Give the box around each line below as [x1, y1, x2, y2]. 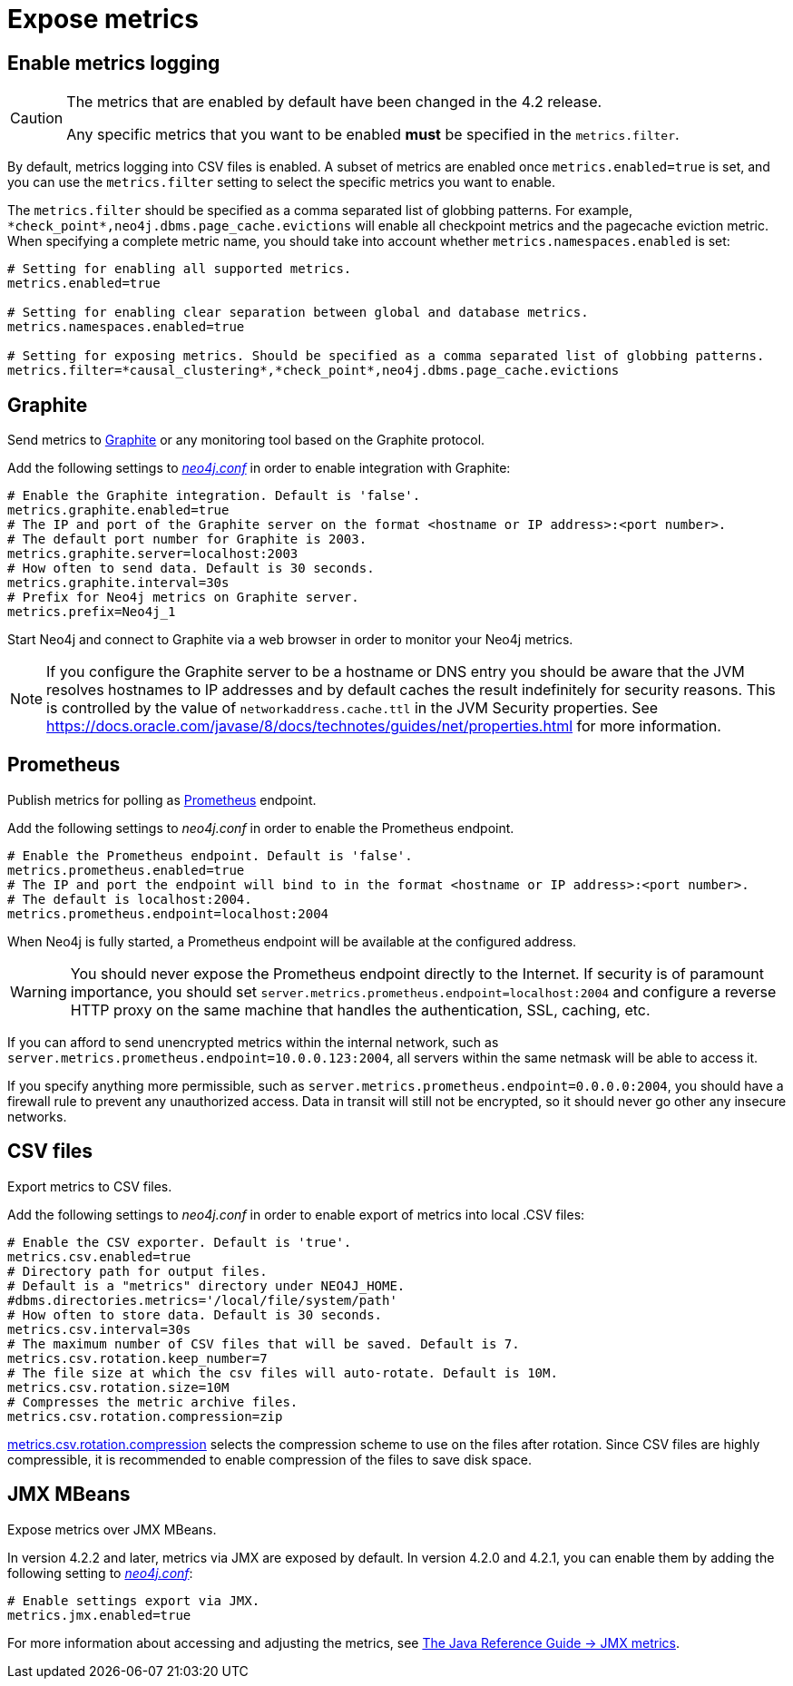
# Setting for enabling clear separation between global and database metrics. [7, 305, 589, 320]
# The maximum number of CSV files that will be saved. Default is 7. [7, 1336, 520, 1351]
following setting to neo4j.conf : [7, 1564, 193, 1581]
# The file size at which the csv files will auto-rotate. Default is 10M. [7, 1365, 558, 1380]
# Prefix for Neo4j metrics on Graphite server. [7, 590, 359, 605]
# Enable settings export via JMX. [7, 1593, 260, 1608]
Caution [10, 109, 64, 128]
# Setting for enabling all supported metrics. [7, 261, 352, 277]
